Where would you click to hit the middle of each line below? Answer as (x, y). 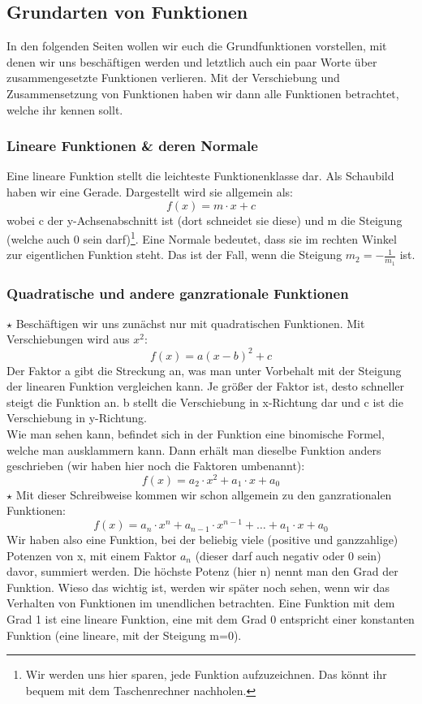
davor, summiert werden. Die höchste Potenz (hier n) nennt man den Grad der (202, 571)
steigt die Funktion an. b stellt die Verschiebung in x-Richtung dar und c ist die (205, 402)
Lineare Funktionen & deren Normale (132, 146)
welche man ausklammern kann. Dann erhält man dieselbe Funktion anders (194, 449)
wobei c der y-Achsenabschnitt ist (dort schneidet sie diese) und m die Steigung (205, 220)
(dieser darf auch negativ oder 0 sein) (288, 555)
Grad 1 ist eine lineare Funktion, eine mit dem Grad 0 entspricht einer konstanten (211, 619)
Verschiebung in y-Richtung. (77, 418)
